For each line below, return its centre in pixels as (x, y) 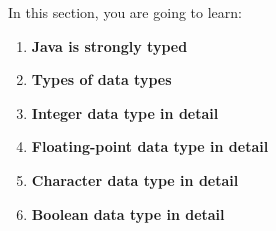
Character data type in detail (135, 179)
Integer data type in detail (125, 112)
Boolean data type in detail (128, 213)
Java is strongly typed (109, 45)
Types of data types (101, 79)
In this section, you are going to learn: (125, 12)
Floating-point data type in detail (150, 146)
